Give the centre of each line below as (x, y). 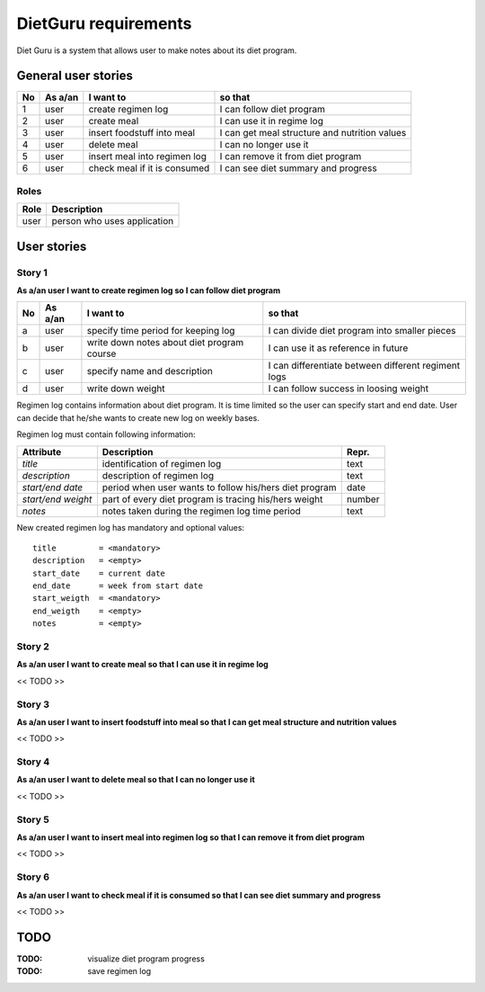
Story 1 (32, 273)
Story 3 (33, 704)
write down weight (126, 389)
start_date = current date (99, 573)
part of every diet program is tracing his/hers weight (212, 499)
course (101, 353)
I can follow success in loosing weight (348, 389)
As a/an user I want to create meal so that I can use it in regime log (142, 665)
